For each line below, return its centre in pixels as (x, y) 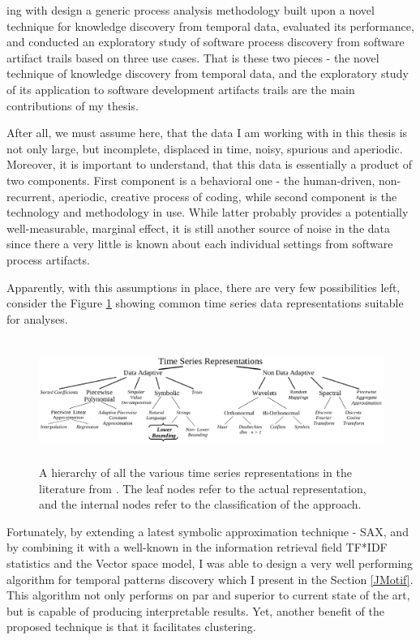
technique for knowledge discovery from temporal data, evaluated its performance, (210, 26)
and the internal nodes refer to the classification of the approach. (200, 504)
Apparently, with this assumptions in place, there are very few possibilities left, (204, 287)
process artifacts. (48, 259)
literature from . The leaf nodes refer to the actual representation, (203, 488)
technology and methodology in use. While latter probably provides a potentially (208, 212)
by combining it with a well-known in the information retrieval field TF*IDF (197, 547)
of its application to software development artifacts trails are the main (181, 89)
